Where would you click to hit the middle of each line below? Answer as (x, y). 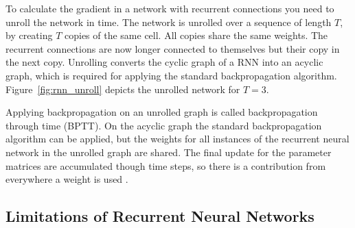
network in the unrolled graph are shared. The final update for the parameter (169, 152)
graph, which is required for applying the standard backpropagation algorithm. (171, 75)
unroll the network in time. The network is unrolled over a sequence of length (169, 22)
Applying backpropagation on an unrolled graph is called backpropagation (162, 112)
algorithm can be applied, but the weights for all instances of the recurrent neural (177, 139)
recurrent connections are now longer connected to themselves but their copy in (173, 48)
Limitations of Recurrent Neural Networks (160, 216)
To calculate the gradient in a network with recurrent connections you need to (170, 8)
